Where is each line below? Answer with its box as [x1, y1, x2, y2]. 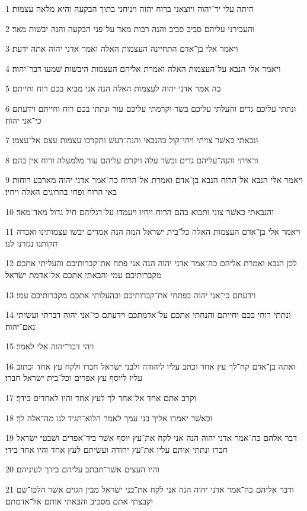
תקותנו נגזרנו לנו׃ [5, 236, 58, 249]
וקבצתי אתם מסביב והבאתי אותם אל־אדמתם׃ [5, 494, 153, 507]
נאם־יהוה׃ [5, 320, 36, 332]
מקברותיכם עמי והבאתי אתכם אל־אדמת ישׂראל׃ [5, 268, 162, 280]
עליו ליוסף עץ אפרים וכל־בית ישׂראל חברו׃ [5, 371, 143, 384]
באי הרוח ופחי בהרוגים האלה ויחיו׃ [5, 185, 117, 197]
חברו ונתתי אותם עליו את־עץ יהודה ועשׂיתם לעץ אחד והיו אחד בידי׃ [5, 443, 228, 455]
